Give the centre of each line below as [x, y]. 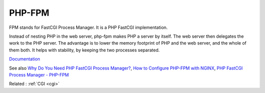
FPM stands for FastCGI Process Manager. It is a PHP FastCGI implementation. [88, 27]
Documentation [25, 59]
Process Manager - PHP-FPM [39, 75]
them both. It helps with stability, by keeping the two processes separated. [84, 50]
